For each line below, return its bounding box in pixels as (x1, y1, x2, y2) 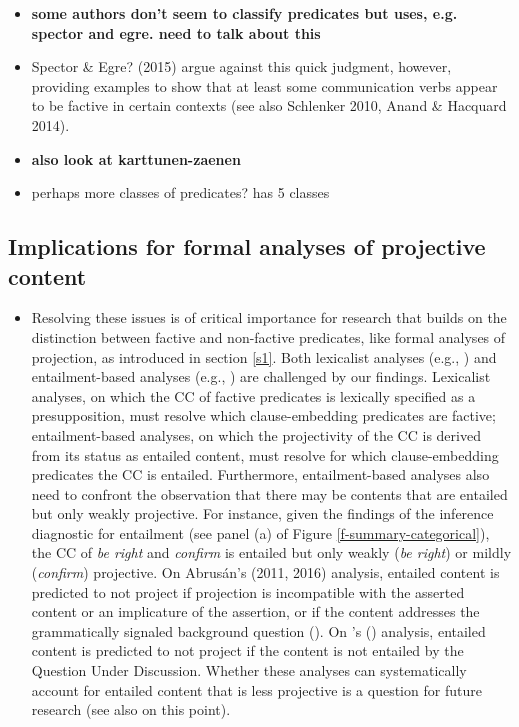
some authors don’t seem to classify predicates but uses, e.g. (31, 3, 458, 23)
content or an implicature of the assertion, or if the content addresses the (31, 601, 480, 622)
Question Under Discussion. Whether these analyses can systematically (31, 660, 467, 681)
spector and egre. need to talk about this (31, 22, 321, 43)
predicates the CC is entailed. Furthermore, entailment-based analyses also (31, 464, 490, 485)
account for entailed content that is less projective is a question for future (31, 679, 482, 700)
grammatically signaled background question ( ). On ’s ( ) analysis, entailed (31, 620, 486, 641)
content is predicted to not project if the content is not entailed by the (31, 640, 464, 661)
